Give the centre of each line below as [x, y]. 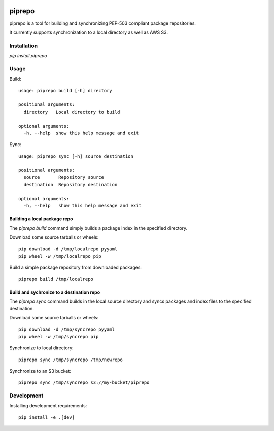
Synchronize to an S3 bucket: [40, 371]
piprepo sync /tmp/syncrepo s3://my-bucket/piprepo [84, 383]
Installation [24, 46]
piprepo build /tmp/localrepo [56, 279]
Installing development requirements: [48, 406]
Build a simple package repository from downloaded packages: [76, 267]
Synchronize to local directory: [41, 348]
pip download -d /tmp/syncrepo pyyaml [67, 329]
